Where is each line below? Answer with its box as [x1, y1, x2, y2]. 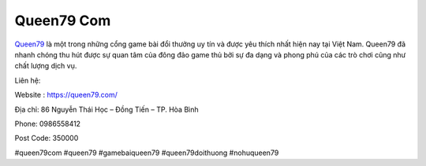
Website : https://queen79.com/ [14, 90, 118, 100]
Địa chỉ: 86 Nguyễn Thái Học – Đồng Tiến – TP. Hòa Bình [14, 105, 199, 114]
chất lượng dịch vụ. [14, 61, 77, 71]
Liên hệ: [14, 76, 41, 85]
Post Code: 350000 [14, 134, 79, 143]
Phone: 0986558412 [14, 119, 81, 128]
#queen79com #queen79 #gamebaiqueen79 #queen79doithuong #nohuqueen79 [14, 148, 279, 157]
